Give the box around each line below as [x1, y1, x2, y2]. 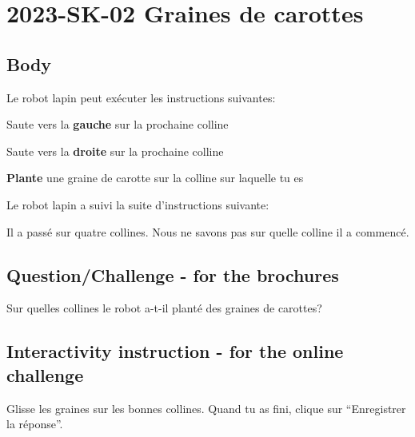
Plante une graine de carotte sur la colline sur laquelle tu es [6, 169, 304, 186]
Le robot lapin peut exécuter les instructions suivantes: [6, 89, 276, 105]
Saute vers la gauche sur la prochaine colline [6, 116, 229, 133]
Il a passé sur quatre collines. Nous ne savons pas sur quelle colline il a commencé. [6, 223, 409, 240]
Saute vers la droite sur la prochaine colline [6, 142, 224, 159]
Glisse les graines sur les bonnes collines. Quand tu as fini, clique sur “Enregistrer [6, 399, 406, 416]
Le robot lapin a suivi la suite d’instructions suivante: [6, 196, 269, 213]
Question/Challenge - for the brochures [6, 262, 339, 287]
